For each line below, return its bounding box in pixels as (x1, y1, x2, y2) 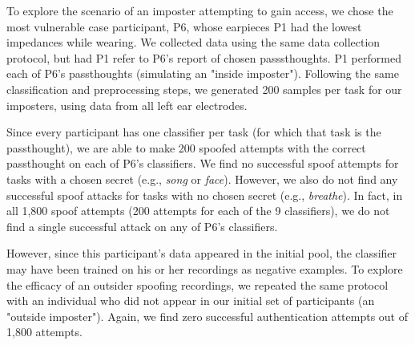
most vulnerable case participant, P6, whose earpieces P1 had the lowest (6, 18, 362, 34)
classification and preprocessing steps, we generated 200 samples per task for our (6, 80, 402, 97)
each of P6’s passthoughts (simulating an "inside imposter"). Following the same (6, 65, 399, 82)
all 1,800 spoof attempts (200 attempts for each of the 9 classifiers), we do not (6, 202, 390, 219)
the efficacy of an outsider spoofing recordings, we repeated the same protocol (6, 276, 389, 293)
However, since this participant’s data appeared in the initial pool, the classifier (6, 245, 397, 262)
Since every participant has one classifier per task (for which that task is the (6, 124, 381, 140)
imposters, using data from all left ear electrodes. (6, 96, 248, 113)
